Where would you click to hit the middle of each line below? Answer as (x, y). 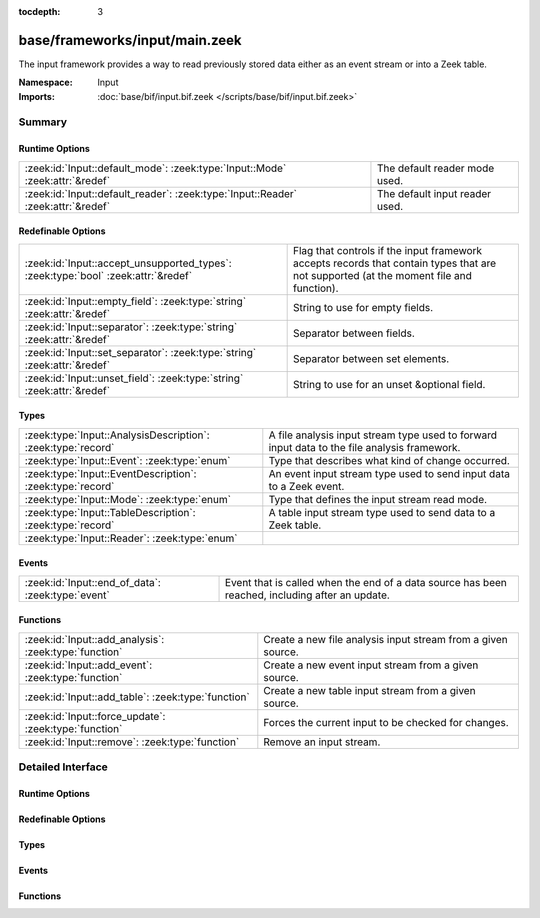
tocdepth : (39, 11)
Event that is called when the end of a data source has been (366, 582)
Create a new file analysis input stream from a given (386, 639)
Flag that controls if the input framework (387, 250)
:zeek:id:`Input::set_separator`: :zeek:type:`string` (140, 352)
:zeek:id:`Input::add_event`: (88, 665)
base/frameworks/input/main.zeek (130, 40)
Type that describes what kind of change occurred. (389, 460)
